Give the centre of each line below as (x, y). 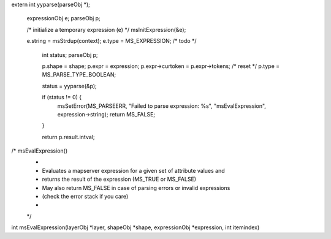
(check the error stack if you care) (85, 197)
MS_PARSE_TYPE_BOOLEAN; (79, 75)
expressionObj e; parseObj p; (63, 18)
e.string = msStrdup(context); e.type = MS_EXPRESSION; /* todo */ (112, 41)
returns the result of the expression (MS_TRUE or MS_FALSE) (119, 179)
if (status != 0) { (62, 97)
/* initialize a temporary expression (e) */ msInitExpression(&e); (106, 29)
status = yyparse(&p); (70, 86)
